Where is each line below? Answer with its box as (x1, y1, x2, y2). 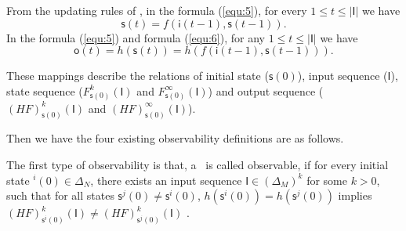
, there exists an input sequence (90, 171, 242, 188)
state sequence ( (6, 82, 83, 99)
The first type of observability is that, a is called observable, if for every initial (6, 156, 389, 172)
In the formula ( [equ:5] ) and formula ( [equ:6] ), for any (6, 29, 265, 45)
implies (338, 187, 372, 204)
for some (306, 171, 347, 188)
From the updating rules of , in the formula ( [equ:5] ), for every (6, 2, 307, 18)
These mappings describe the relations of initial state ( (6, 67, 269, 84)
